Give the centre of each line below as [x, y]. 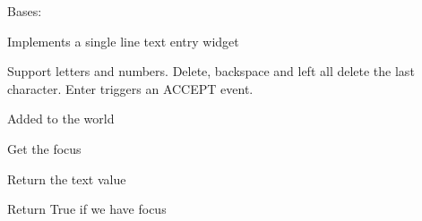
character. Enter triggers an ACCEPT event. [130, 88]
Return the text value [67, 178]
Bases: [25, 11]
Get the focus [44, 148]
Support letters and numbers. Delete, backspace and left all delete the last [211, 71]
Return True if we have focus [87, 209]
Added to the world [61, 119]
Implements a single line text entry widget [123, 41]
